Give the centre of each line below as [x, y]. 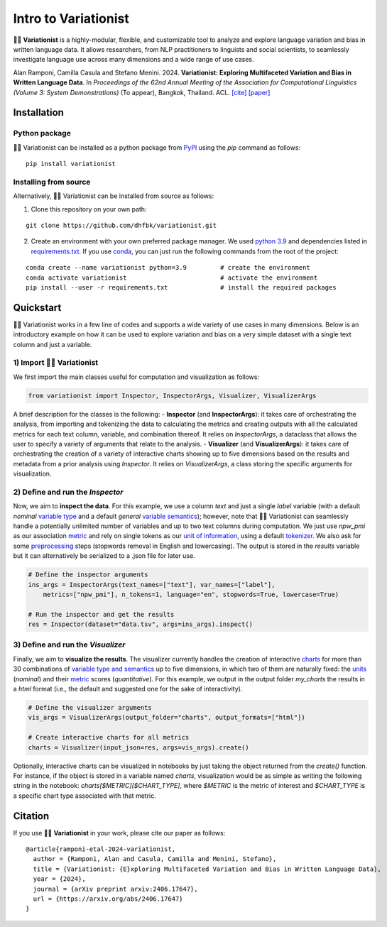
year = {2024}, [59, 879]
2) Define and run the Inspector [68, 492]
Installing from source [52, 182]
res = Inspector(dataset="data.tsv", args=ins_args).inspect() [141, 624]
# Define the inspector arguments [88, 575]
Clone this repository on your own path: [89, 209]
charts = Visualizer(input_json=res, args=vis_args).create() [138, 747]
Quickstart [37, 308]
